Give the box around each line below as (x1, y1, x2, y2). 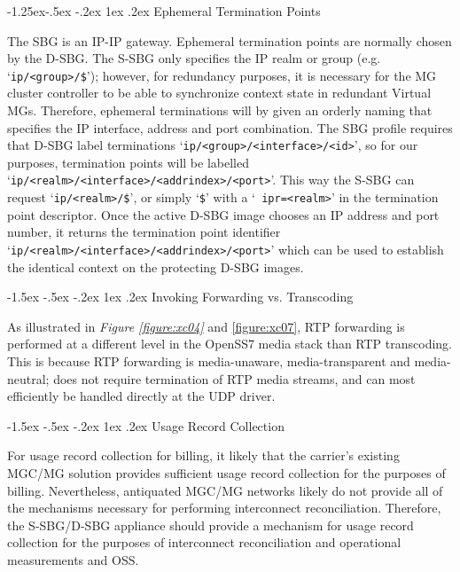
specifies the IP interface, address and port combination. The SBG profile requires (7, 118, 453, 137)
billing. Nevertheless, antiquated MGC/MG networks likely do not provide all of (7, 481, 443, 499)
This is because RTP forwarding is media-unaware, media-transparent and (7, 352, 410, 370)
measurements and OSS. (7, 550, 139, 568)
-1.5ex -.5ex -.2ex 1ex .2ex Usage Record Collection (7, 416, 285, 435)
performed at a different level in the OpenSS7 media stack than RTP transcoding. (7, 334, 452, 353)
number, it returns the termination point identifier (7, 223, 281, 241)
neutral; (7, 369, 50, 388)
